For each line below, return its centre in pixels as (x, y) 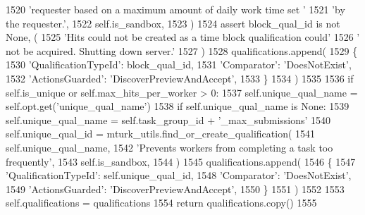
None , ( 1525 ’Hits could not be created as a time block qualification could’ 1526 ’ (183, 37)
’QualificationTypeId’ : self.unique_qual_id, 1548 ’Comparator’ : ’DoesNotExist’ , (179, 175)
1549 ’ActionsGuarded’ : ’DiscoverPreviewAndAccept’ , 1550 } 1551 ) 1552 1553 (175, 189)
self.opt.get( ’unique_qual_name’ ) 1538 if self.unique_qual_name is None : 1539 (178, 106)
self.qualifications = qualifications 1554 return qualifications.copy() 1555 (161, 203)
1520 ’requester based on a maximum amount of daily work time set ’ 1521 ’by (175, 9)
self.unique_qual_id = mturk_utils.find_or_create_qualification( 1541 (161, 134)
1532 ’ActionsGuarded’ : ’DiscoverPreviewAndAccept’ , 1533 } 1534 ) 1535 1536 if (180, 78)
